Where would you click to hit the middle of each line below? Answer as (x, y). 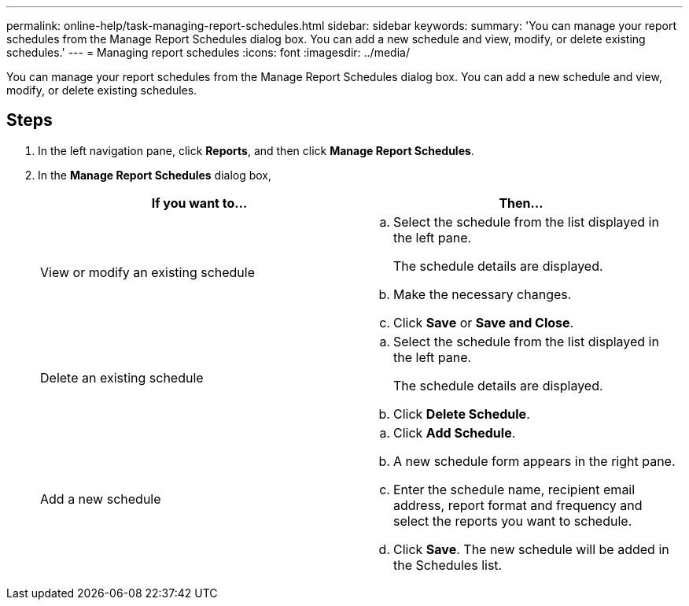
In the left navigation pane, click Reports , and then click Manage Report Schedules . (256, 150)
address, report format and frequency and (518, 505)
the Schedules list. (448, 565)
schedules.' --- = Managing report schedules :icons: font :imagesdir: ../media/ (208, 52)
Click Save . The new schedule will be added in (531, 549)
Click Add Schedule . (455, 432)
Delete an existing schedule (122, 377)
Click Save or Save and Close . (484, 322)
